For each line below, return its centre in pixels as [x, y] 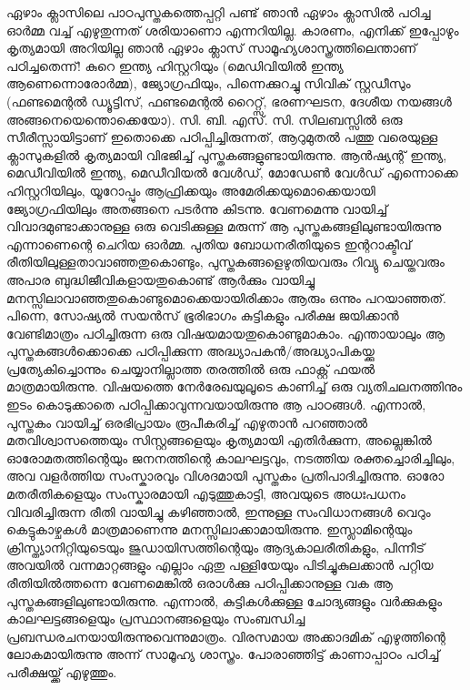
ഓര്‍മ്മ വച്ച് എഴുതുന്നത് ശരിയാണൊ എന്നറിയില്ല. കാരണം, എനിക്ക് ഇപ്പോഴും [233, 30]
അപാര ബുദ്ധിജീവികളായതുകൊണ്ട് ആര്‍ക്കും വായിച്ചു [161, 279]
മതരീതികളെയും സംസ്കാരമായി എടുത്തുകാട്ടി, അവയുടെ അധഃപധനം [206, 494]
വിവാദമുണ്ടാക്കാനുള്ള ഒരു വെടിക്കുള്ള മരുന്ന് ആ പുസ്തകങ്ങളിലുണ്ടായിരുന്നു [224, 226]
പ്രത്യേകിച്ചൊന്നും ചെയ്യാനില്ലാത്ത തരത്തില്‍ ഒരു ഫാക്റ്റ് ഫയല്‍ [191, 368]
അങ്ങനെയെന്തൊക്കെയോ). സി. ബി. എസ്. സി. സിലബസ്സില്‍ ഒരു [205, 119]
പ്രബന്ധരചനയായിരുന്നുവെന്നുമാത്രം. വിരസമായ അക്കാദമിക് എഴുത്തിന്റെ [226, 636]
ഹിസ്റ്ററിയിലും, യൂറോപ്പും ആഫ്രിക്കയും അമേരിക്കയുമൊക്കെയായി [191, 190]
